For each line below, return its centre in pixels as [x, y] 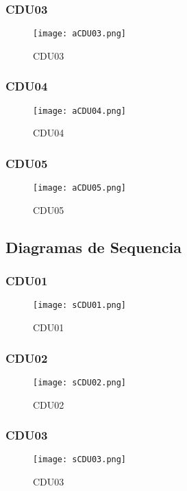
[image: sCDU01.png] [80, 306]
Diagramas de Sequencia [93, 247]
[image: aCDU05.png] [80, 188]
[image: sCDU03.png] [80, 460]
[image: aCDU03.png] [80, 34]
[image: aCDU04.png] [80, 111]
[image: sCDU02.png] [80, 382]
